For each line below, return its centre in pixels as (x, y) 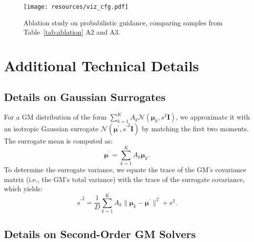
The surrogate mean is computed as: (58, 141)
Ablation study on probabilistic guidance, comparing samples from (123, 22)
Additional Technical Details (102, 66)
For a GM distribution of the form (55, 117)
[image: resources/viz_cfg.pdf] (76, 7)
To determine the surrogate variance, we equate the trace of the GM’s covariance (125, 170)
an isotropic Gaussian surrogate (51, 129)
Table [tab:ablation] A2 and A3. (72, 32)
